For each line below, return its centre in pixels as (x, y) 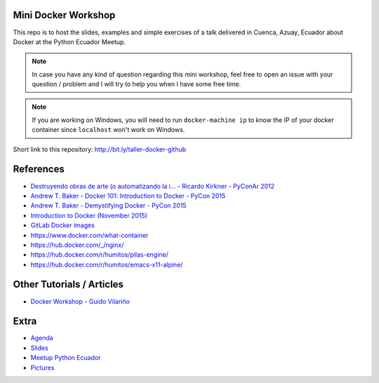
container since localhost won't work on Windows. (108, 130)
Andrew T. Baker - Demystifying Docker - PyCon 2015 (108, 206)
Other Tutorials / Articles (68, 284)
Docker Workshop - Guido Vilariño (80, 301)
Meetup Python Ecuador (66, 358)
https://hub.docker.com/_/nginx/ (77, 245)
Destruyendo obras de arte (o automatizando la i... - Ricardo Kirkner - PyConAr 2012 (153, 186)
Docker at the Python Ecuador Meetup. (69, 41)
